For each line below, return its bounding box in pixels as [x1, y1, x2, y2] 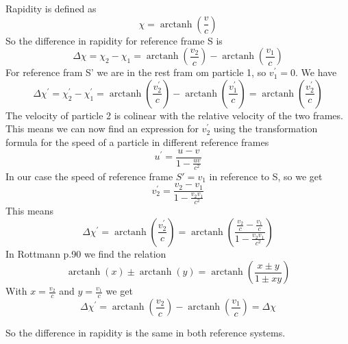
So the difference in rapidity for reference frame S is [5, 33, 223, 47]
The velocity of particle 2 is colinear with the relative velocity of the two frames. [5, 108, 343, 122]
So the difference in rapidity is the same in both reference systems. [5, 325, 286, 340]
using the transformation [213, 121, 318, 136]
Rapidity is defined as [5, 1, 97, 15]
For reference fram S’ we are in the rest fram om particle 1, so [5, 65, 266, 79]
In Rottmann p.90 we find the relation [5, 246, 166, 260]
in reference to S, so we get [209, 169, 323, 183]
